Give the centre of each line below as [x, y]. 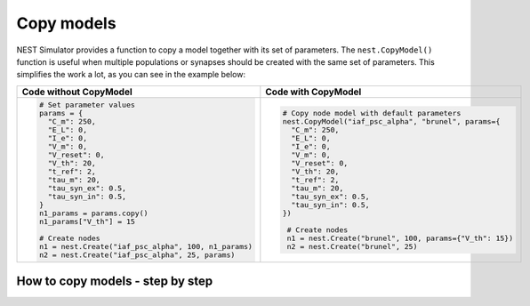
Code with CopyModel [313, 92]
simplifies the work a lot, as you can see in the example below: [131, 75]
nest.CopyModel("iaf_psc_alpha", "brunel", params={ [391, 121]
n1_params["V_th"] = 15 [87, 221]
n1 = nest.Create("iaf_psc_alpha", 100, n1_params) [146, 246]
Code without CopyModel [77, 92]
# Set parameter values [87, 105]
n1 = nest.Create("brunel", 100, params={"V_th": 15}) [400, 238]
